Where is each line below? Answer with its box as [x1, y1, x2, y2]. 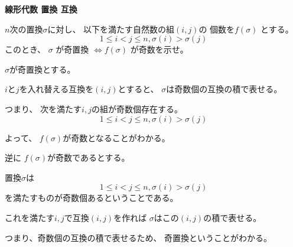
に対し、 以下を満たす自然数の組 [47, 22, 175, 35]
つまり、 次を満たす [5, 102, 82, 115]
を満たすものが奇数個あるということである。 [5, 191, 178, 204]
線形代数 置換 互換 [5, 3, 77, 15]
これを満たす [5, 211, 54, 223]
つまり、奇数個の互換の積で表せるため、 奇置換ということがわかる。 [5, 231, 272, 243]
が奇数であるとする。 [47, 151, 130, 164]
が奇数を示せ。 [130, 43, 188, 56]
